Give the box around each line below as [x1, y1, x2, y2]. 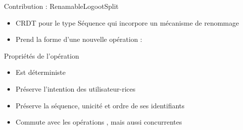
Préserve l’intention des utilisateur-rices [15, 83, 136, 94]
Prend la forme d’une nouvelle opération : [15, 34, 143, 44]
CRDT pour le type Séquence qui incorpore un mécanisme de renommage [15, 17, 239, 28]
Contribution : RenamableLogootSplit [4, 1, 119, 11]
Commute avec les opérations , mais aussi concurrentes [15, 117, 182, 127]
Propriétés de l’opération [4, 50, 79, 61]
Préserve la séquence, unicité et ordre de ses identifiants [15, 100, 185, 110]
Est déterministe [15, 67, 66, 77]
